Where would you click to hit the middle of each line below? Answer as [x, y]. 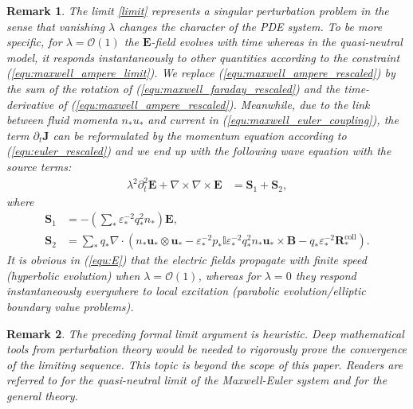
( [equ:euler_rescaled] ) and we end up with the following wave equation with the [199, 151]
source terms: [39, 166]
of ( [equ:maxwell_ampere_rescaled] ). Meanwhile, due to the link [214, 104]
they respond [326, 275]
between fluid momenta [62, 120]
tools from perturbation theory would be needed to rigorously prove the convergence [207, 349]
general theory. [42, 395]
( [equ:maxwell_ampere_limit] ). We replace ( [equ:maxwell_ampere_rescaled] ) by [201, 73]
